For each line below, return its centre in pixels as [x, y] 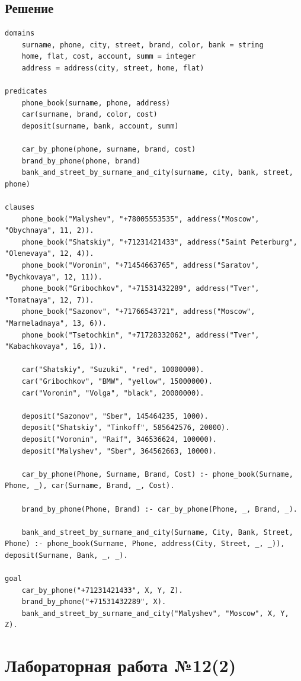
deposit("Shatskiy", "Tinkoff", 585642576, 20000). [126, 428]
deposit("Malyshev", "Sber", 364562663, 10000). [119, 451]
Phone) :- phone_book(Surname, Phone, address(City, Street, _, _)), [145, 544]
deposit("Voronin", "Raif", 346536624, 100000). [119, 439]
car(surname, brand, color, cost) [89, 115]
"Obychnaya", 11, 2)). [49, 231]
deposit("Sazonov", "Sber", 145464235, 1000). [115, 416]
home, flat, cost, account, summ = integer [109, 57]
